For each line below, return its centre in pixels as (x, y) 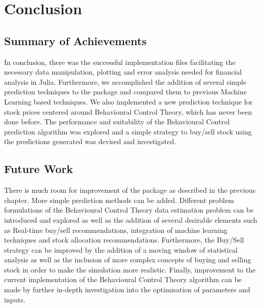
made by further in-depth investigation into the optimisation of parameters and (127, 289)
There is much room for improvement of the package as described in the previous (130, 190)
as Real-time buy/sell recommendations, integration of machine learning (116, 230)
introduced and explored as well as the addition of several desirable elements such (131, 219)
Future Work (39, 169)
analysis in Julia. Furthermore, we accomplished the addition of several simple (125, 81)
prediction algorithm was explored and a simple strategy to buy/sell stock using (128, 131)
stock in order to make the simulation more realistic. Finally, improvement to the (130, 269)
